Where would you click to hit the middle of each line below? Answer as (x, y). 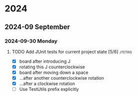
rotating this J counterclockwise (52, 67)
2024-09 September (37, 27)
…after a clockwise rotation (47, 84)
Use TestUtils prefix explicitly (49, 89)
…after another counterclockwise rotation (62, 78)
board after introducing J (45, 61)
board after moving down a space (54, 73)
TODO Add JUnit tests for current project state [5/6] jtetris (72, 51)
